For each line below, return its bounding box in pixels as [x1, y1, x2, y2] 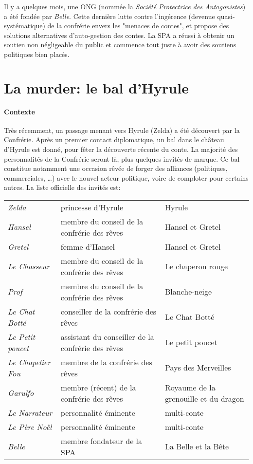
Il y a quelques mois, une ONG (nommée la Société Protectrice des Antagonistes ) [4, 1, 246, 11]
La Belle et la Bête [164, 441, 229, 452]
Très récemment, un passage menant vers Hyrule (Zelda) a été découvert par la [4, 125, 240, 135]
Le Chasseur [8, 260, 50, 272]
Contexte [4, 106, 35, 116]
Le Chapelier [8, 356, 51, 368]
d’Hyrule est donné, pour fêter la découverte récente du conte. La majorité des [4, 144, 238, 154]
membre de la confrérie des [60, 356, 152, 368]
